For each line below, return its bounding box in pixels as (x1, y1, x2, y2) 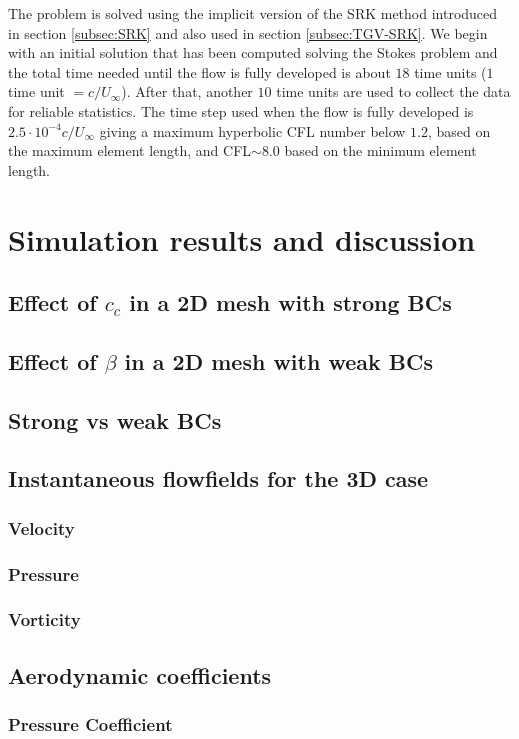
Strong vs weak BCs (8, 404, 222, 435)
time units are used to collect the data (276, 81, 511, 102)
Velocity (8, 515, 75, 540)
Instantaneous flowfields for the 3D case (8, 463, 429, 494)
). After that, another (121, 81, 253, 102)
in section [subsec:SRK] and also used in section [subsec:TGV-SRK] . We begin (8, 22, 488, 43)
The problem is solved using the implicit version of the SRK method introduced (8, 3, 498, 23)
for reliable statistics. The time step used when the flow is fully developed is (8, 100, 474, 121)
